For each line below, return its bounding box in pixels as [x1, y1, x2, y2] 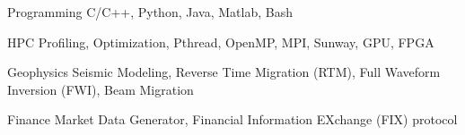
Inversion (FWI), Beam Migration [7, 80, 194, 98]
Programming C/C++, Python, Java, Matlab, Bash [7, 3, 293, 21]
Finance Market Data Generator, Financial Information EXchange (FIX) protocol [7, 110, 458, 129]
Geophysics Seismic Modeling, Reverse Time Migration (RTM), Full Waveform [7, 63, 441, 81]
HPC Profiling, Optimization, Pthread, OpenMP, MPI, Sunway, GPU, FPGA [7, 32, 434, 51]
